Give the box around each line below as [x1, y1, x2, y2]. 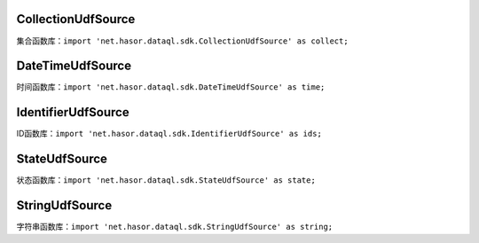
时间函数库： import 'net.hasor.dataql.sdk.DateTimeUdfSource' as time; [16, 82, 326, 92]
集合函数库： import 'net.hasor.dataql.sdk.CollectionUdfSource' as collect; [16, 35, 349, 46]
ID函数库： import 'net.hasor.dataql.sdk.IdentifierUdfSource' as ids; [16, 129, 323, 139]
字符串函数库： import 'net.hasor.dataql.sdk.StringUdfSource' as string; [16, 222, 334, 232]
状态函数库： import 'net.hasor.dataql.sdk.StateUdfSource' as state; [16, 175, 317, 185]
